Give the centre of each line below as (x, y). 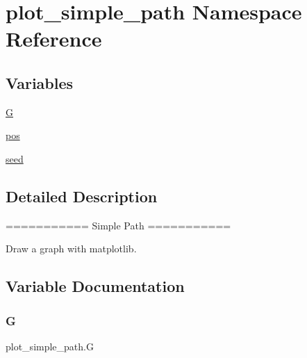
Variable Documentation (95, 286)
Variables (40, 82)
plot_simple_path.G (50, 346)
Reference (54, 39)
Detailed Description (82, 196)
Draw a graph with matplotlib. (71, 249)
